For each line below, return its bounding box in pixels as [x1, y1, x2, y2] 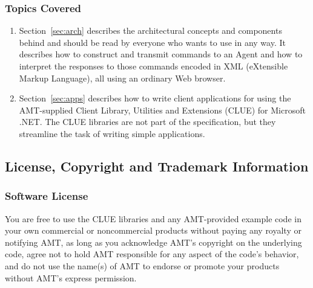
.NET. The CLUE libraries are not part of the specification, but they [19, 115, 276, 128]
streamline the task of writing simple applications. [19, 127, 205, 139]
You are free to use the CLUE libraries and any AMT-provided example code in [5, 212, 301, 225]
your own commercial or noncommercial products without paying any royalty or [5, 224, 301, 237]
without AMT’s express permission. [5, 271, 137, 284]
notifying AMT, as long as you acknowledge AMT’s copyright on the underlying [5, 235, 302, 248]
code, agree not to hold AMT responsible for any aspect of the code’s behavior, [5, 248, 299, 260]
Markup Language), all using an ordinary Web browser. [19, 71, 226, 84]
